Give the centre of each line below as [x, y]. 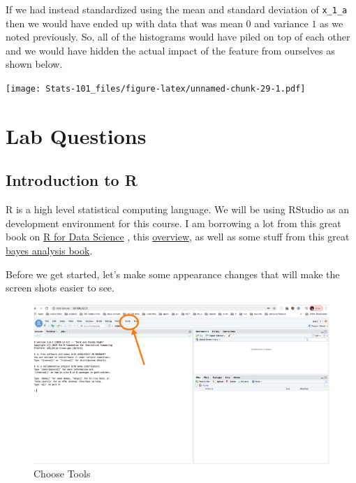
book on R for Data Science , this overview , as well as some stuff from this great [178, 237]
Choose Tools [62, 474]
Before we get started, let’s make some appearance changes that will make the [173, 274]
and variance [281, 23]
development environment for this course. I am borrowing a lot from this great [173, 223]
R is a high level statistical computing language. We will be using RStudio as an [177, 209]
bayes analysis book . [49, 251]
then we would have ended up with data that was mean [124, 23]
